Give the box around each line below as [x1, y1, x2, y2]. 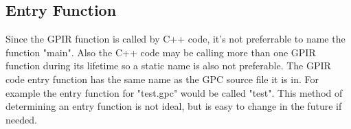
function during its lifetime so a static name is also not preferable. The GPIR [5, 58, 331, 73]
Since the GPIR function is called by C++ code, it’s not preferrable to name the [5, 32, 346, 46]
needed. [5, 112, 37, 126]
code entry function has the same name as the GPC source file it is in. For [5, 71, 319, 86]
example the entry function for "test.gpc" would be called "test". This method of [5, 85, 343, 99]
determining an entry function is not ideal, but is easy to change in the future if [5, 99, 342, 113]
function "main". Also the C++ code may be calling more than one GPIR [5, 45, 316, 59]
